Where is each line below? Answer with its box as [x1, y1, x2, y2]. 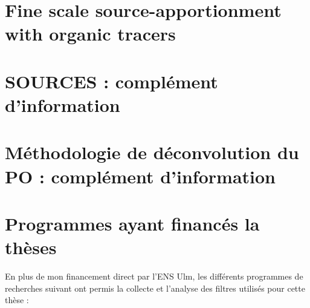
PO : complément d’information [5, 163, 276, 188]
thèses [5, 235, 57, 260]
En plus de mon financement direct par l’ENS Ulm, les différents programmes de [5, 270, 303, 282]
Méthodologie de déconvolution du [5, 140, 299, 165]
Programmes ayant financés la [5, 211, 260, 235]
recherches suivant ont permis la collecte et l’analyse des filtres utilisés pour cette [5, 281, 305, 294]
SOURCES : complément [5, 68, 218, 93]
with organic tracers [5, 21, 176, 46]
